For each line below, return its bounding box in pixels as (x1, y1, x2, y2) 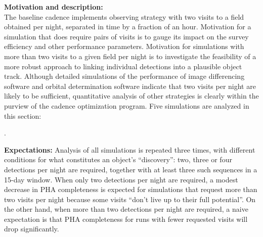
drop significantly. (4, 223, 59, 234)
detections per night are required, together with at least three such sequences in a (4, 164, 257, 174)
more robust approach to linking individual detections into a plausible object (4, 61, 242, 71)
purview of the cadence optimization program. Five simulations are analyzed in (4, 100, 249, 111)
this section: (4, 110, 41, 121)
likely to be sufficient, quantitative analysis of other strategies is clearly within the (4, 90, 259, 101)
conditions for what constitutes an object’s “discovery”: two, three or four (4, 154, 232, 165)
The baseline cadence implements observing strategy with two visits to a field (4, 11, 244, 22)
